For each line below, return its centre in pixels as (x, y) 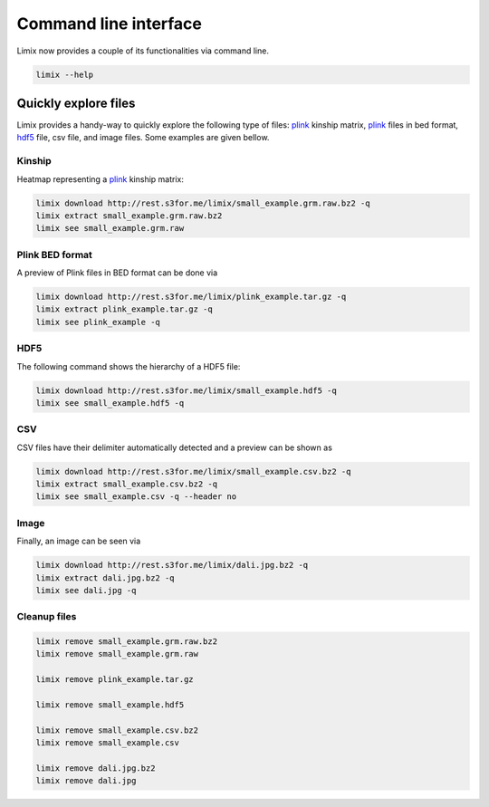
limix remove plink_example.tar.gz (115, 680)
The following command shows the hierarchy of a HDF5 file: (129, 366)
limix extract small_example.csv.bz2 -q (126, 484)
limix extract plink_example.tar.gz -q (124, 309)
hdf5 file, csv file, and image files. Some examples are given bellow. (143, 138)
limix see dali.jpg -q (86, 590)
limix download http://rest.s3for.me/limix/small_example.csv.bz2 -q (193, 471)
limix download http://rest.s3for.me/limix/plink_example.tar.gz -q (191, 297)
